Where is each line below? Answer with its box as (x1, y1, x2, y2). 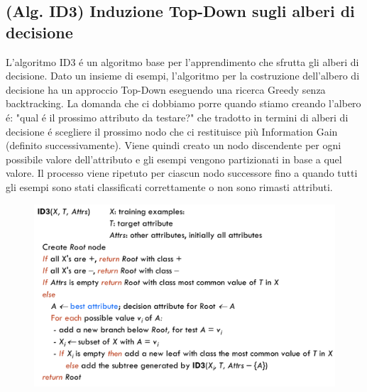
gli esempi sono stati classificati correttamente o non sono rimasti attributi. (6, 179, 333, 194)
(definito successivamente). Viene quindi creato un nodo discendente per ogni (6, 138, 341, 153)
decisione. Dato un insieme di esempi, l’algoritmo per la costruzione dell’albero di (6, 68, 360, 83)
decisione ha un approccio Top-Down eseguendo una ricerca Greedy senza (6, 82, 326, 97)
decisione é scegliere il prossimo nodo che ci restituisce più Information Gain (6, 124, 338, 138)
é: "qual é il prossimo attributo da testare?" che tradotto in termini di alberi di (6, 109, 349, 124)
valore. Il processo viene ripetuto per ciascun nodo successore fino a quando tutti (6, 165, 358, 180)
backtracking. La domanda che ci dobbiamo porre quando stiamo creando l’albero (6, 96, 361, 111)
